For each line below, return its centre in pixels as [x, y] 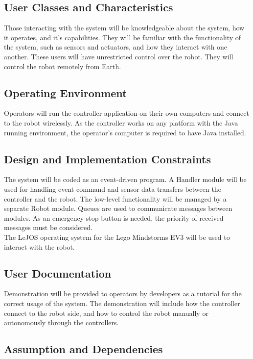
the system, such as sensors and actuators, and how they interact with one [116, 47]
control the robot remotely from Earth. [63, 66]
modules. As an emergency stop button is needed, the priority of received [114, 218]
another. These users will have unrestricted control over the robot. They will [119, 56]
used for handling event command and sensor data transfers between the [113, 189]
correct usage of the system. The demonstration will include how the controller [122, 303]
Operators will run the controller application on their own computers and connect [126, 113]
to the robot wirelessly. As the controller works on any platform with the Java [121, 122]
